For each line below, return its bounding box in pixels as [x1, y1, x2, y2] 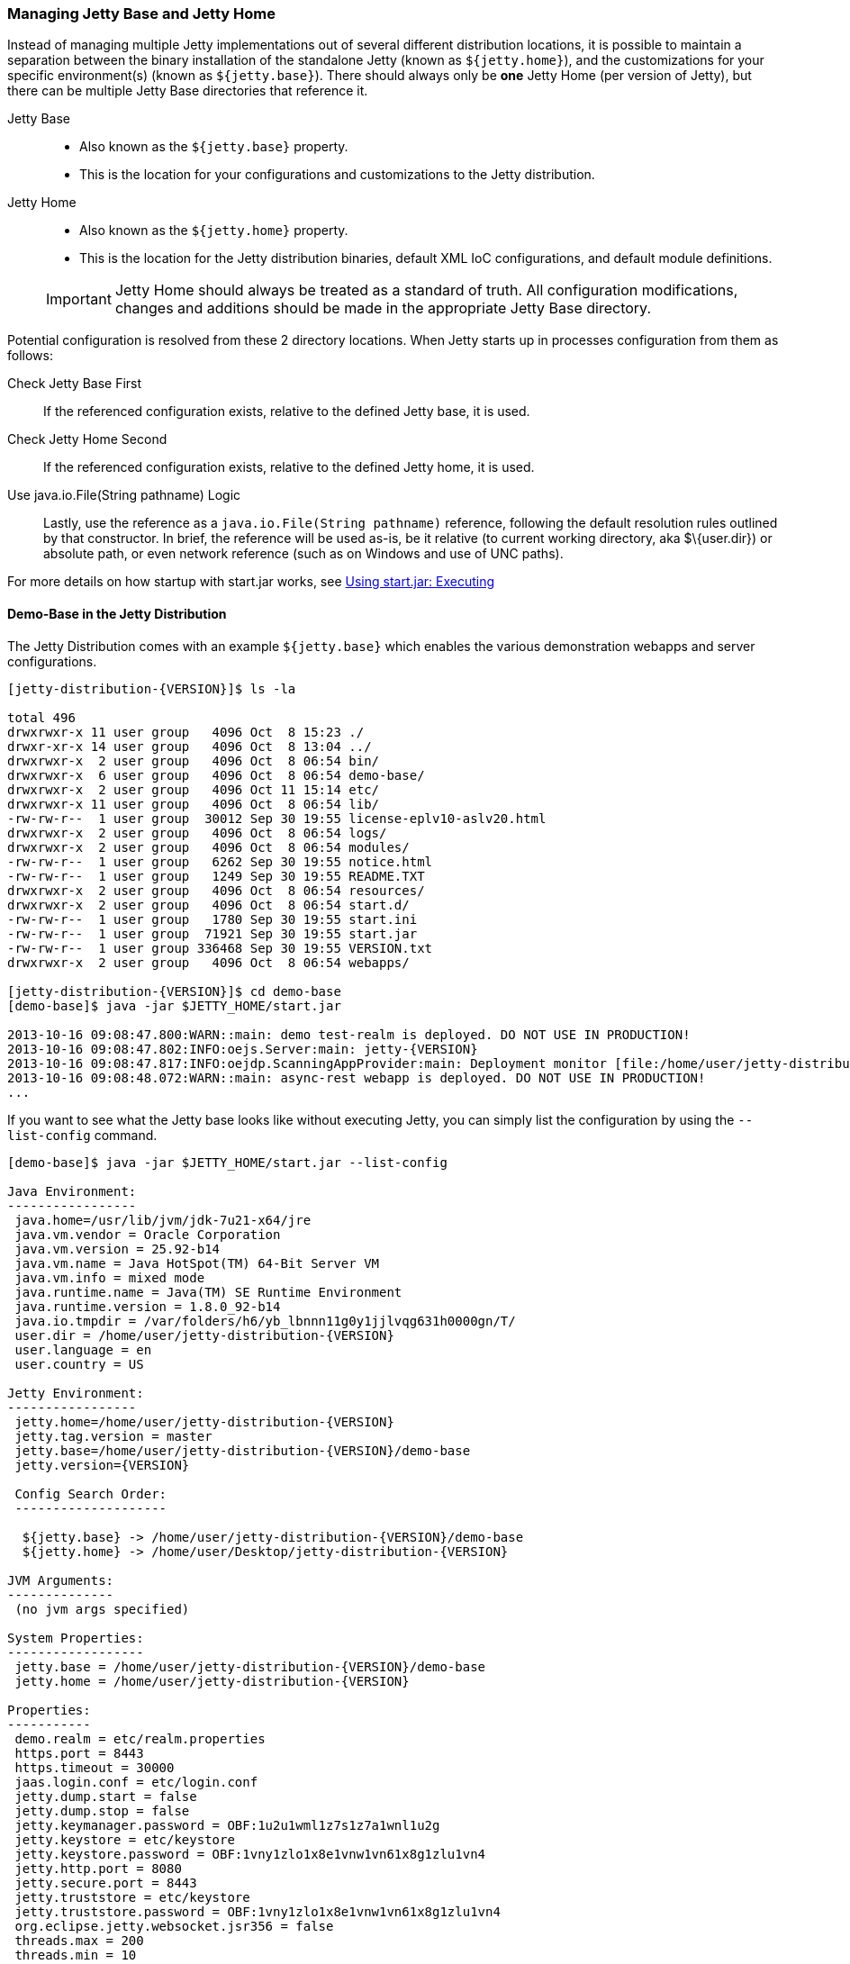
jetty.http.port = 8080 [14, 1860, 182, 1876]
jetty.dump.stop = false [14, 1803, 190, 1818]
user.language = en [14, 1342, 152, 1357]
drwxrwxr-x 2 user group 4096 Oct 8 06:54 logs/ [7, 825, 387, 840]
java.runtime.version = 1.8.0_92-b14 [14, 1299, 281, 1314]
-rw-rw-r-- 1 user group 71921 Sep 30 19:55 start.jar [7, 926, 418, 941]
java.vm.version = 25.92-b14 [14, 1241, 221, 1256]
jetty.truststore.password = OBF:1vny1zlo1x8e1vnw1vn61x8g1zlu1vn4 [14, 1904, 501, 1919]
